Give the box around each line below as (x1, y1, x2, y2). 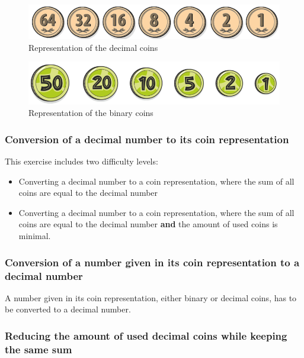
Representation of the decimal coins (28, 41, 158, 53)
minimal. (18, 230, 51, 242)
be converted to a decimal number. (5, 303, 131, 315)
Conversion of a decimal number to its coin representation (5, 131, 289, 146)
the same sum (5, 341, 72, 356)
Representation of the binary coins (28, 107, 153, 119)
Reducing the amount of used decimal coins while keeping (5, 328, 287, 343)
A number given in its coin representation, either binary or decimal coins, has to (5, 291, 297, 304)
